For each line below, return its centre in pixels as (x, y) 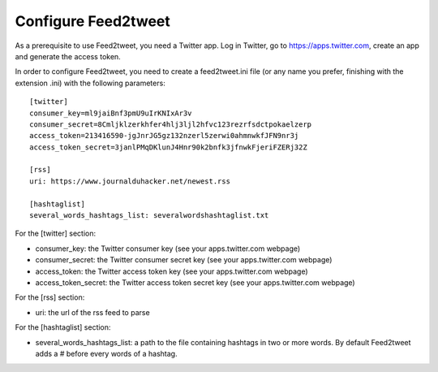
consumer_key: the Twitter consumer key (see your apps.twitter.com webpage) (168, 249)
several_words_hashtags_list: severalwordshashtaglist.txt (149, 216)
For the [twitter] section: (56, 234)
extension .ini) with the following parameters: (90, 83)
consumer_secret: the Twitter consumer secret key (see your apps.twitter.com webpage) (184, 260)
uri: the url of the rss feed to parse (92, 312)
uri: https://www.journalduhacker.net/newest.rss (130, 181)
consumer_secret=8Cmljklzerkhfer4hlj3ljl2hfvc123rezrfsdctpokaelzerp (171, 124)
